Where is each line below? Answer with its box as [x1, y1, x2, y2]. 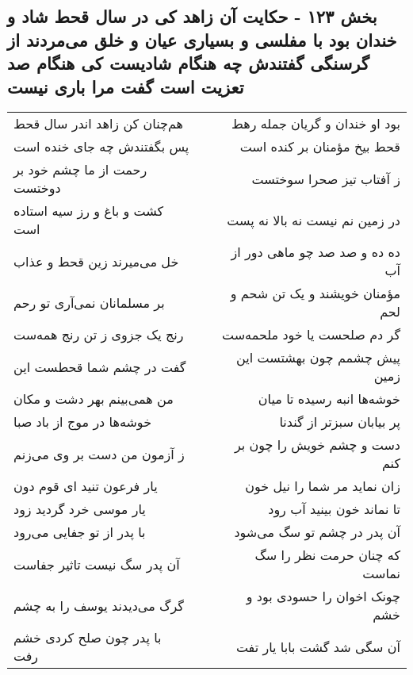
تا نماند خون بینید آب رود [268, 500, 400, 519]
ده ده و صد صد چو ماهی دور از [231, 243, 400, 262]
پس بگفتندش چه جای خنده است [13, 137, 189, 156]
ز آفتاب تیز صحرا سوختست [251, 169, 400, 188]
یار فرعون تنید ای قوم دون [13, 477, 158, 496]
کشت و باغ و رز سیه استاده [13, 201, 164, 221]
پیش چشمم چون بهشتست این [236, 348, 400, 367]
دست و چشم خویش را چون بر [234, 435, 400, 454]
